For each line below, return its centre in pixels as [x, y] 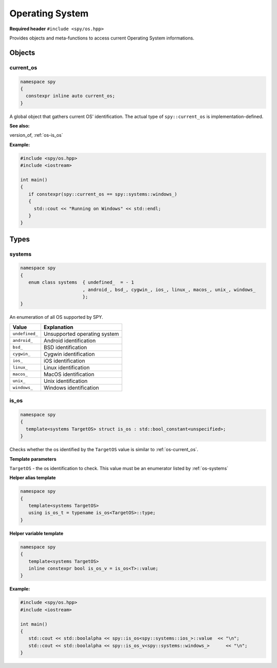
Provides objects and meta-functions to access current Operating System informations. [102, 38]
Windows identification [72, 388]
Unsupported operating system [81, 334]
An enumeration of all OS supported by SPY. [56, 317]
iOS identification [65, 360]
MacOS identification [69, 374]
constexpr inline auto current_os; [71, 96]
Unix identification [66, 381]
